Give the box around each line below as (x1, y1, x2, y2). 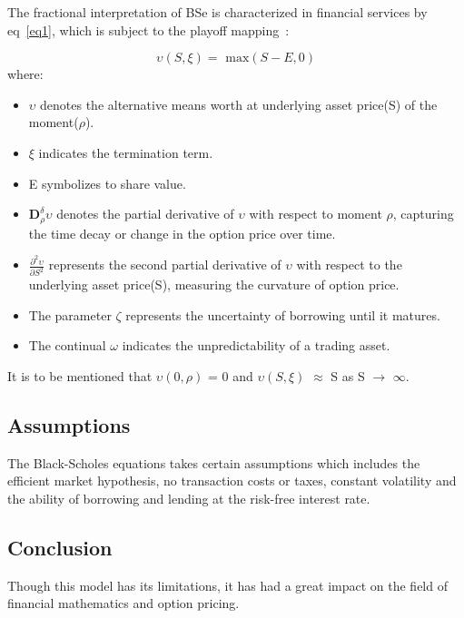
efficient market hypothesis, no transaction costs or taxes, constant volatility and (7, 471, 457, 490)
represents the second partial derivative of (48, 255, 281, 274)
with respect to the (296, 255, 402, 274)
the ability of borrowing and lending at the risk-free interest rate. (7, 488, 370, 507)
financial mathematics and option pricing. (7, 593, 240, 613)
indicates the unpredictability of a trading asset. (122, 336, 390, 355)
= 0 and (207, 366, 253, 385)
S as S (331, 366, 365, 385)
